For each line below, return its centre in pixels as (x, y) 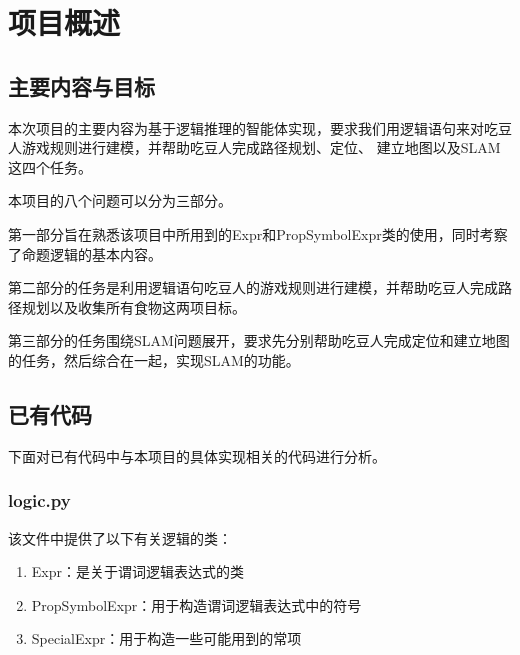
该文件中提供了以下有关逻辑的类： (120, 537)
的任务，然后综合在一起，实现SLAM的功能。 (154, 359)
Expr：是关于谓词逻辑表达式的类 (137, 571)
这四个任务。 (50, 166)
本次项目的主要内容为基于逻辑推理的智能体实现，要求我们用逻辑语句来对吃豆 (260, 127)
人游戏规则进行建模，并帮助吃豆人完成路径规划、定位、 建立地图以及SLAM (254, 147)
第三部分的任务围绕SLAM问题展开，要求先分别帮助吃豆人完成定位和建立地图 (259, 340)
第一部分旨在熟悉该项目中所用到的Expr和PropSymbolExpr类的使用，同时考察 (258, 233)
